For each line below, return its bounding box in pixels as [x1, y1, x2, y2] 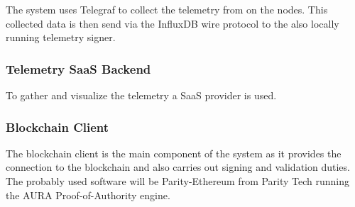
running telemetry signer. [6, 30, 116, 45]
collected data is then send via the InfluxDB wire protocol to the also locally [6, 16, 339, 30]
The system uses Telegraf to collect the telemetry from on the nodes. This [6, 2, 328, 16]
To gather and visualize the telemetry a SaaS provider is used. [6, 88, 277, 102]
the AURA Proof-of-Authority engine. [6, 187, 170, 202]
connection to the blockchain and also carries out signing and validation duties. [6, 160, 350, 174]
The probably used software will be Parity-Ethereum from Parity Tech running [6, 174, 350, 188]
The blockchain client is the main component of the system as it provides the [6, 145, 342, 160]
